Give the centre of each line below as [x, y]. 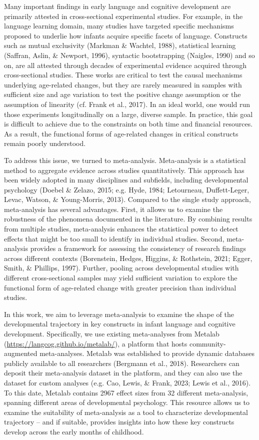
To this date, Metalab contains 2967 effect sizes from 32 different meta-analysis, [126, 392]
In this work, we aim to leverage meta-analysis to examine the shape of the [119, 314]
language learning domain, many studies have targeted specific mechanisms [119, 26]
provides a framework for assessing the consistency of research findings [138, 248]
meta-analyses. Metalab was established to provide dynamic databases [147, 353]
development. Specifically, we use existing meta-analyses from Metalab [112, 333]
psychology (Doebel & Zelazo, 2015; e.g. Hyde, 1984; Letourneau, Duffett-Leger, [127, 189]
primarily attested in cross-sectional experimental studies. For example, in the [123, 16]
